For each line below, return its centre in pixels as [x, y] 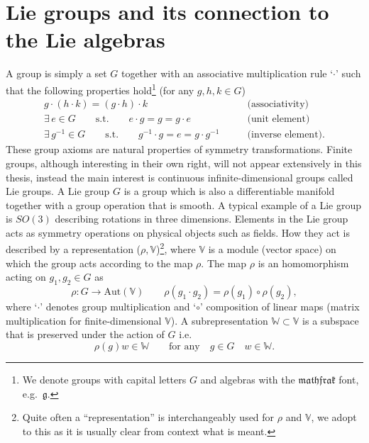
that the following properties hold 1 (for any [100, 89]
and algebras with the [248, 379]
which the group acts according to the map [99, 263]
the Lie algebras [86, 39]
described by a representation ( [73, 249]
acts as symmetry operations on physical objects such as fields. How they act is [178, 232]
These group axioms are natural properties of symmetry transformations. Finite [179, 149]
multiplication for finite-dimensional [84, 320]
